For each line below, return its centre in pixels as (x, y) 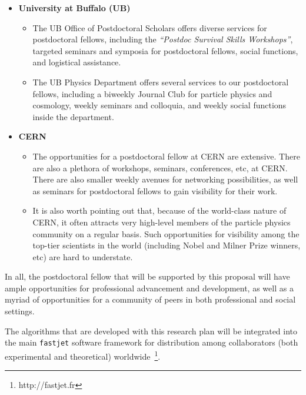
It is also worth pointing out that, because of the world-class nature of (159, 210)
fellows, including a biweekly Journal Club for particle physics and (152, 93)
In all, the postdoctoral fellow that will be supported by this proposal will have (147, 276)
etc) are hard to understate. (83, 256)
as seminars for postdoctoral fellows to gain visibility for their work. (155, 190)
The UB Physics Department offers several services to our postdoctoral (161, 82)
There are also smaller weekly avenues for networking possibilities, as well (165, 179)
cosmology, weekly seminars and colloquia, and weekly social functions (159, 105)
